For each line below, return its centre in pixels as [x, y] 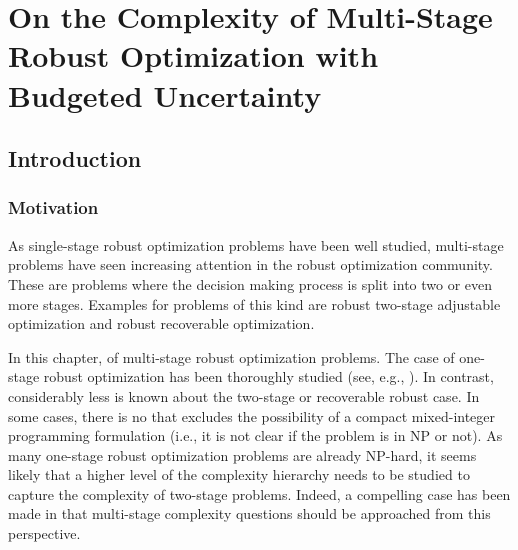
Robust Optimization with [193, 55]
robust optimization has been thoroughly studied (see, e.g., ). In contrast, [268, 376]
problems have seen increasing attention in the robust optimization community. [250, 264]
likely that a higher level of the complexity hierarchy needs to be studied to [239, 474]
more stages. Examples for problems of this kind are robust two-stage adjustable [254, 303]
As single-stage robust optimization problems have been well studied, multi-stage [256, 244]
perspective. [44, 533]
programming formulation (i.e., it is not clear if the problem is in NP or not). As [255, 435]
